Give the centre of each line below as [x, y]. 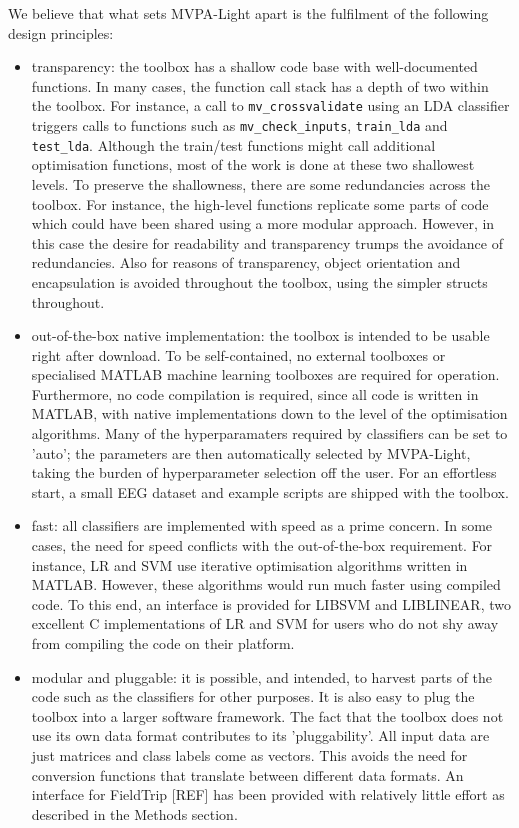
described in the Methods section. [134, 813]
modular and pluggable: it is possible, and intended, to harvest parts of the [262, 676]
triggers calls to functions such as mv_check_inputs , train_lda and [239, 125]
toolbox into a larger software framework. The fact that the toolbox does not [267, 715]
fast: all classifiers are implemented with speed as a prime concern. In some [262, 525]
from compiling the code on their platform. [163, 643]
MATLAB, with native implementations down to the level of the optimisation [269, 413]
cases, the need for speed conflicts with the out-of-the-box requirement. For [262, 545]
